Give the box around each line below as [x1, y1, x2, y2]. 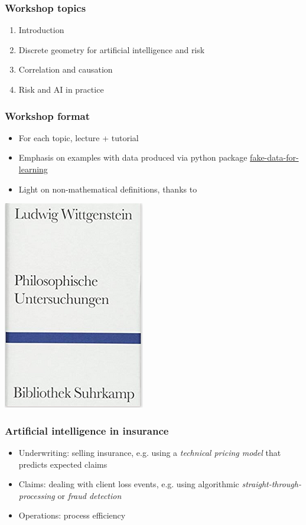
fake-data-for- [250, 151, 299, 164]
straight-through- [242, 478, 301, 490]
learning [18, 163, 48, 175]
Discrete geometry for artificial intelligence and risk [18, 43, 205, 56]
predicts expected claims [18, 458, 108, 470]
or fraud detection [57, 489, 122, 501]
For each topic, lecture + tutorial [18, 131, 139, 144]
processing [18, 489, 55, 501]
